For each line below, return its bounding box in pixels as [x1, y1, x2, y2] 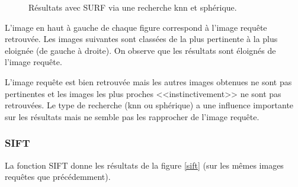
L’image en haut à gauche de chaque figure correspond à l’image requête [5, 21, 267, 33]
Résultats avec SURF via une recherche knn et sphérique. [28, 1, 237, 13]
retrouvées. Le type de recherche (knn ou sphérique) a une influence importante [5, 99, 294, 111]
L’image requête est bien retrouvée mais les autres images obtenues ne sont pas [5, 75, 292, 88]
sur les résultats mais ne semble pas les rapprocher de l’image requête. [5, 110, 259, 122]
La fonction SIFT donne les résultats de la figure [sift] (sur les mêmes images [5, 159, 284, 171]
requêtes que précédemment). [5, 170, 111, 183]
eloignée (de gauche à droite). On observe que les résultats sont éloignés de [5, 44, 276, 56]
